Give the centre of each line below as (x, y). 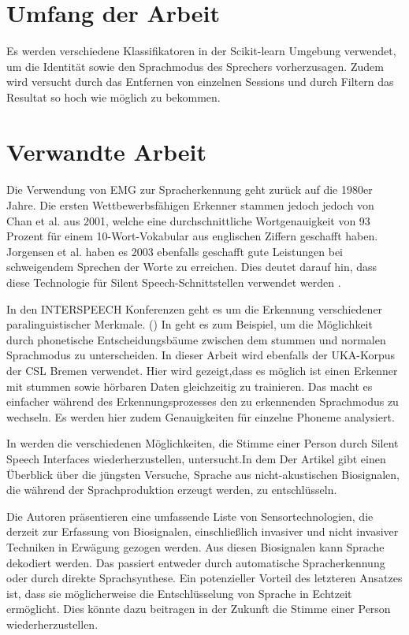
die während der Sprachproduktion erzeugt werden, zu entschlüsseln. (172, 490)
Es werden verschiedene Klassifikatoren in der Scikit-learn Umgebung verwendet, (201, 51)
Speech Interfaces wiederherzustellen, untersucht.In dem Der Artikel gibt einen (196, 458)
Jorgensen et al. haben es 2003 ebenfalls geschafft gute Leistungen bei (175, 251)
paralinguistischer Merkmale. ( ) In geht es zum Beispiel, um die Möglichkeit (190, 324)
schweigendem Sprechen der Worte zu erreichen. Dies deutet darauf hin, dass (192, 267)
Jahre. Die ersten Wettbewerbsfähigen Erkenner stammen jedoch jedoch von (190, 205)
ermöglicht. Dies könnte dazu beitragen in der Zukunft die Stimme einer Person (199, 609)
